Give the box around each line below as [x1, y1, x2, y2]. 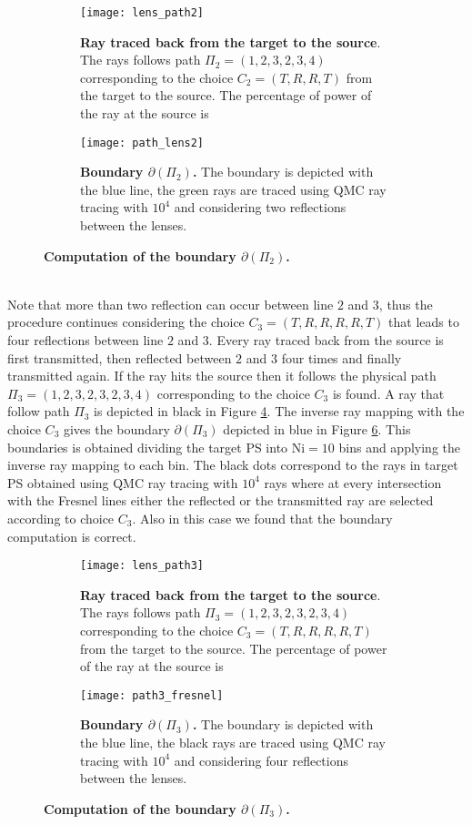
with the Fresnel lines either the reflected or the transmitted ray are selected [7, 491, 434, 510]
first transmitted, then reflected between [7, 348, 232, 367]
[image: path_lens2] [80, 136, 205, 149]
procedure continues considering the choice [7, 312, 245, 331]
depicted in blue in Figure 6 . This [223, 420, 411, 438]
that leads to [388, 312, 459, 331]
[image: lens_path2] [80, 6, 205, 19]
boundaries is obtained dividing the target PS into [7, 437, 288, 456]
